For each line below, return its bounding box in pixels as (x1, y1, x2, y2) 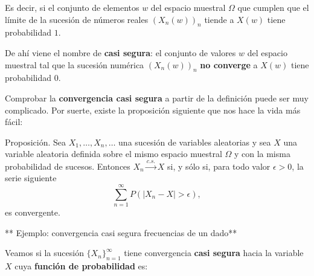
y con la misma (234, 147, 290, 160)
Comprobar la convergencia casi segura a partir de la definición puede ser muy (5, 91, 309, 104)
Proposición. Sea (5, 135, 66, 148)
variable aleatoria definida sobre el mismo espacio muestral (5, 147, 222, 160)
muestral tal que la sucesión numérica (5, 58, 144, 71)
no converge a (200, 58, 258, 71)
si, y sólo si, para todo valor (167, 159, 271, 172)
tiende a (204, 13, 234, 25)
